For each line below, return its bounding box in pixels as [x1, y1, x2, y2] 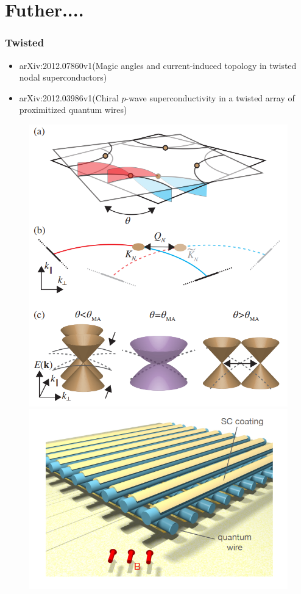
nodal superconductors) [19, 71, 107, 84]
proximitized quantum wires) [19, 103, 127, 116]
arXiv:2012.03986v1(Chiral [19, 91, 119, 104]
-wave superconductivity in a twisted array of [126, 91, 295, 104]
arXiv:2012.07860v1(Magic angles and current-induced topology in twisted [19, 59, 297, 71]
